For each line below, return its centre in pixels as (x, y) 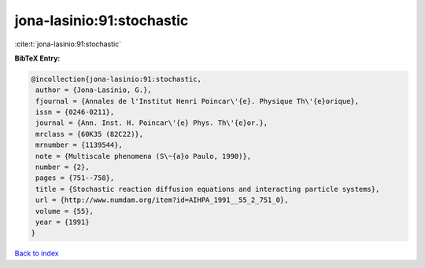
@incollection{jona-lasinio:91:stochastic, (116, 79)
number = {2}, (63, 167)
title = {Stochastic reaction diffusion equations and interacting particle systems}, (208, 189)
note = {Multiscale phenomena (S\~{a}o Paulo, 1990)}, (144, 156)
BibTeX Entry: (37, 58)
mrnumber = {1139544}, (79, 145)
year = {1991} (63, 222)
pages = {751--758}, (75, 178)
